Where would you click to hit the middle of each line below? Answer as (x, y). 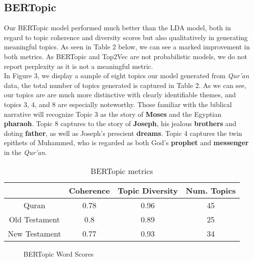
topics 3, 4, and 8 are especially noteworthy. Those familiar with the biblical (118, 104)
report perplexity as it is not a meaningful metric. (79, 66)
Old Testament (34, 219)
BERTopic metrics (122, 171)
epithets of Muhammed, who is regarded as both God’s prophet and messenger (126, 142)
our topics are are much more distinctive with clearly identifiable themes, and (120, 95)
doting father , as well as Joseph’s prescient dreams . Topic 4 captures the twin (123, 133)
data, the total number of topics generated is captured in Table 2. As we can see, (125, 85)
